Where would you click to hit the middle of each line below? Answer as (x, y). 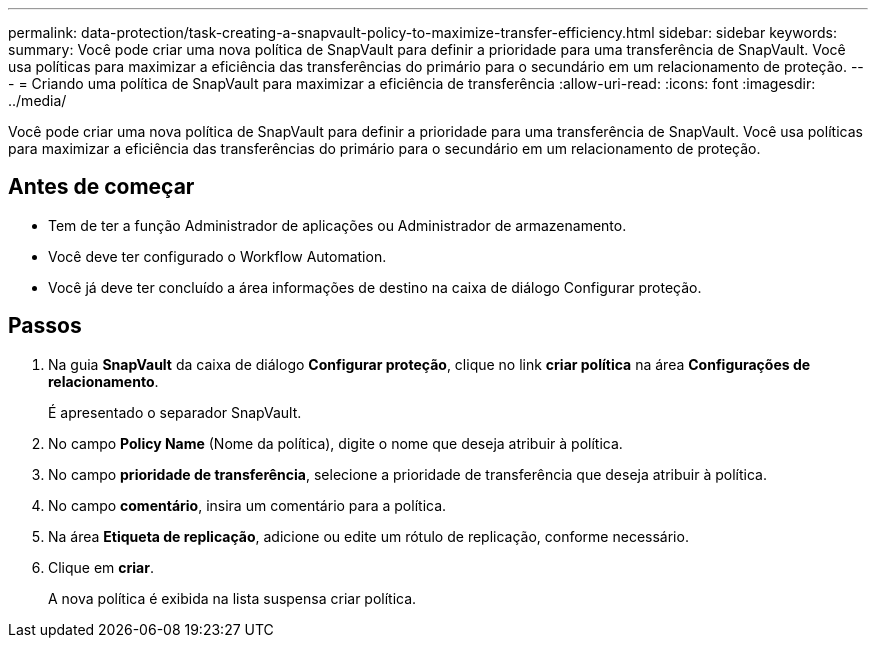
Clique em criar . (101, 567)
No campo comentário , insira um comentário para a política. (247, 505)
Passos (45, 326)
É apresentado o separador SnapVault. (175, 412)
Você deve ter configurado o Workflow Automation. (217, 256)
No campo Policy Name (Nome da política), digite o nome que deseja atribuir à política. (335, 443)
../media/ (37, 100)
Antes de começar (101, 187)
